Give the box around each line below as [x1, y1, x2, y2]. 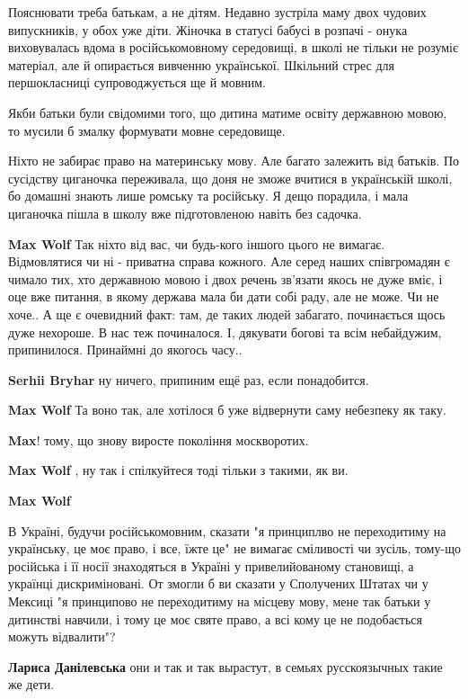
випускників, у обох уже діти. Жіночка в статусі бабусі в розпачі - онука [8, 20, 408, 39]
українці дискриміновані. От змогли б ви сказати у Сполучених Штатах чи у [8, 574, 428, 593]
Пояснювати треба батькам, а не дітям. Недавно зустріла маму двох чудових [8, 3, 427, 21]
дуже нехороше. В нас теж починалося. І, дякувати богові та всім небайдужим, [8, 322, 442, 341]
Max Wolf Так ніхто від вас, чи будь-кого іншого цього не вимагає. [8, 234, 385, 253]
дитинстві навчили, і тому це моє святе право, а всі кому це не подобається [8, 609, 423, 628]
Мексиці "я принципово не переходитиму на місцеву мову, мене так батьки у [8, 592, 431, 611]
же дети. [8, 675, 55, 694]
